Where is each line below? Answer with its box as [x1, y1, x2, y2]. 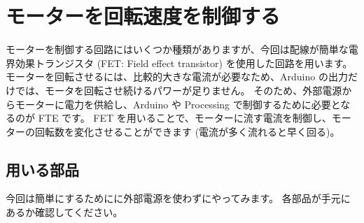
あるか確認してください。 [6, 205, 123, 220]
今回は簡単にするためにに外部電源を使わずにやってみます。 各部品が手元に [6, 191, 351, 206]
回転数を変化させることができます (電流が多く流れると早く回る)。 [34, 124, 340, 138]
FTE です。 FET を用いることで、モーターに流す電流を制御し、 [38, 110, 332, 125]
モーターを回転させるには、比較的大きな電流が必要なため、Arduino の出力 [6, 69, 348, 84]
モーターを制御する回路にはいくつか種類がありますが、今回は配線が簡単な [6, 42, 349, 57]
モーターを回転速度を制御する [6, 1, 281, 30]
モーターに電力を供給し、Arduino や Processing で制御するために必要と [15, 96, 341, 111]
